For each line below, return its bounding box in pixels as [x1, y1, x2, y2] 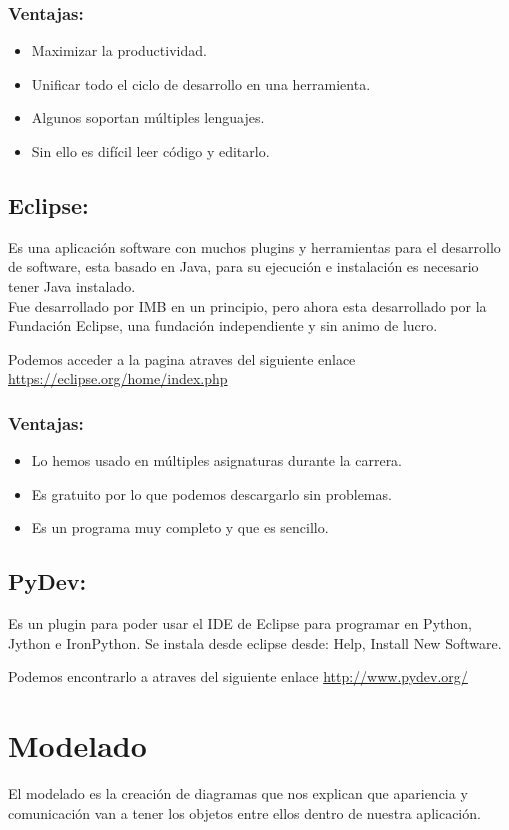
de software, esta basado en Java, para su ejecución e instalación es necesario [8, 256, 479, 277]
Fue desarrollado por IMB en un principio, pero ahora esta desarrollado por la [8, 295, 487, 316]
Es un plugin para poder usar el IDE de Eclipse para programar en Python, [8, 613, 472, 634]
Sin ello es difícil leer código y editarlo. [31, 141, 270, 161]
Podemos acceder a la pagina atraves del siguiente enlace [8, 348, 356, 369]
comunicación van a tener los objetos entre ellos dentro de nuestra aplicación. [8, 802, 481, 823]
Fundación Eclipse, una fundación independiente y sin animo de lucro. [8, 315, 438, 336]
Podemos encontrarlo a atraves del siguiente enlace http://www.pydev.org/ [8, 666, 468, 687]
